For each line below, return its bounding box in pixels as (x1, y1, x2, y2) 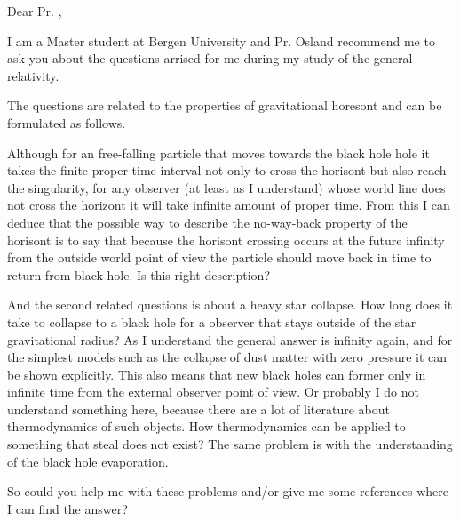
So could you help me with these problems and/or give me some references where (7, 482, 449, 501)
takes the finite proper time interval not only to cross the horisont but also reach (7, 161, 447, 180)
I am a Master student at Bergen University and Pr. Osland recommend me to (7, 31, 435, 50)
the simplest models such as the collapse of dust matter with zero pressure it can (7, 348, 448, 366)
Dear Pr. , (7, 2, 62, 20)
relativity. (7, 66, 59, 84)
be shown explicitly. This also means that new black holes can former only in (7, 365, 426, 383)
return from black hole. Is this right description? (7, 265, 271, 284)
